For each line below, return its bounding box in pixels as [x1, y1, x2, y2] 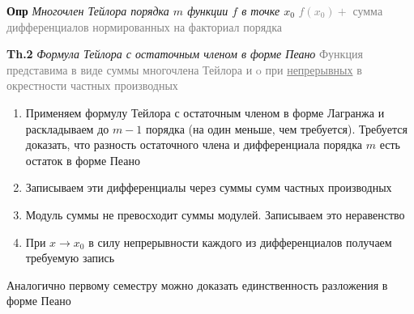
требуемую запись [25, 249, 115, 266]
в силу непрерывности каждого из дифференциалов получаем [88, 233, 392, 250]
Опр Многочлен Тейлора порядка [6, 2, 169, 19]
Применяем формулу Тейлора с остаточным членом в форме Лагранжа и [25, 104, 385, 121]
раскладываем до [25, 120, 109, 137]
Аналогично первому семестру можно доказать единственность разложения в [6, 276, 388, 293]
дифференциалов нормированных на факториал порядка [6, 18, 283, 35]
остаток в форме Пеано [25, 151, 140, 168]
